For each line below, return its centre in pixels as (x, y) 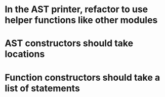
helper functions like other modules (81, 20)
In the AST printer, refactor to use (76, 9)
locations (25, 54)
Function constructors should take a (82, 77)
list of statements (43, 88)
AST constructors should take (69, 43)
